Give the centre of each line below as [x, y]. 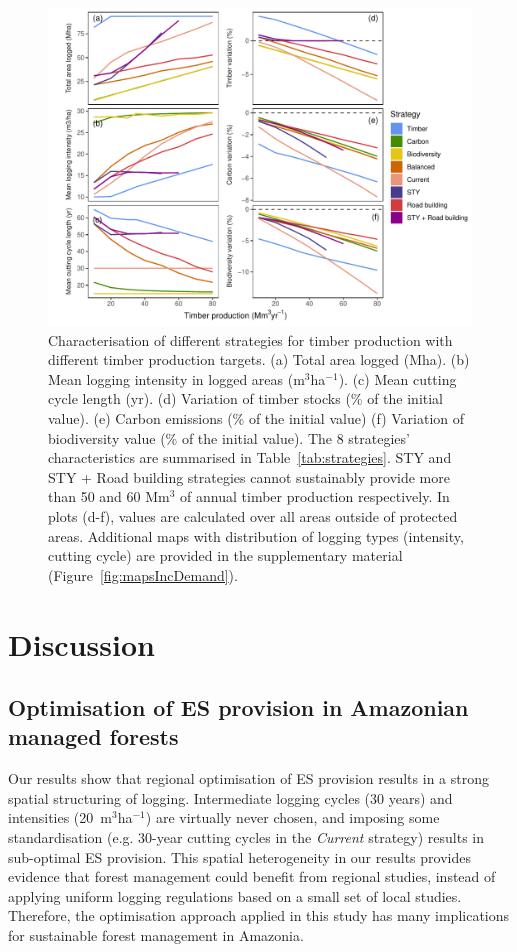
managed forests [93, 736]
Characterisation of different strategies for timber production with [250, 339]
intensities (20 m [60, 817]
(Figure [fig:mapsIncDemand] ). [143, 574]
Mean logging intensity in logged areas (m [176, 378]
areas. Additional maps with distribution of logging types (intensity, [256, 535]
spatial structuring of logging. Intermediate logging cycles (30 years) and [230, 797]
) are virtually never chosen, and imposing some [292, 817]
